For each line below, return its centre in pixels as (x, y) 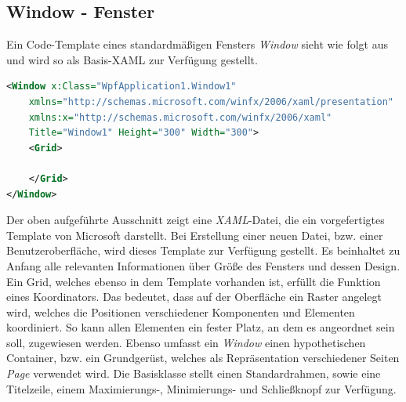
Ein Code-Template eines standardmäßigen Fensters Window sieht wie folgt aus (198, 44)
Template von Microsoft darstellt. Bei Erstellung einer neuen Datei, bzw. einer (195, 235)
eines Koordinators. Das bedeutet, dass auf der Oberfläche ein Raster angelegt (194, 297)
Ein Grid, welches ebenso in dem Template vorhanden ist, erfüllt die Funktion (194, 281)
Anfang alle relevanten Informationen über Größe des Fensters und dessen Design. (203, 265)
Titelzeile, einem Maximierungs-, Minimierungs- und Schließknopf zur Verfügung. (201, 388)
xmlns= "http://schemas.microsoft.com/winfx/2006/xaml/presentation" (211, 101)
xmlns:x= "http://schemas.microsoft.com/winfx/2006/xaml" (180, 117)
